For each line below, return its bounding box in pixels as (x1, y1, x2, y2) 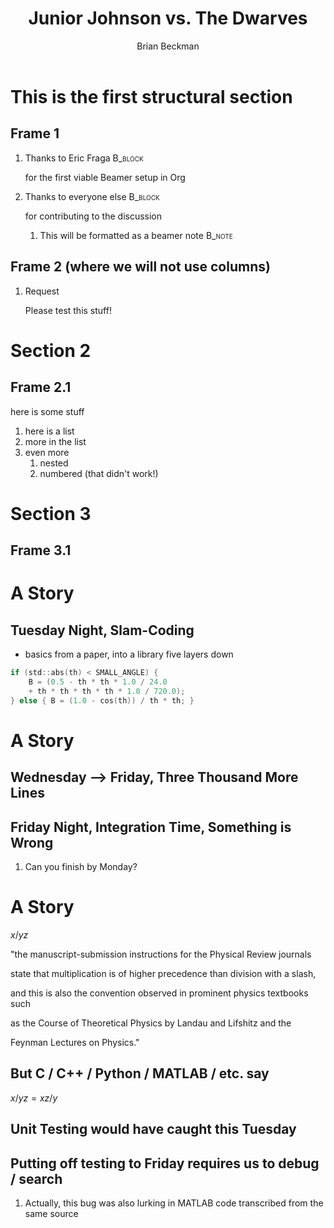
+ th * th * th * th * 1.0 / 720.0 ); (28, 686, 186, 696)
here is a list (24, 425, 75, 437)
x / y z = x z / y (10, 1092, 58, 1104)
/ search (10, 1170, 63, 1187)
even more (24, 446, 70, 458)
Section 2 (10, 339, 92, 362)
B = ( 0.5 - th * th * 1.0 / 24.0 (28, 677, 168, 687)
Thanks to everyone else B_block (24, 190, 160, 202)
